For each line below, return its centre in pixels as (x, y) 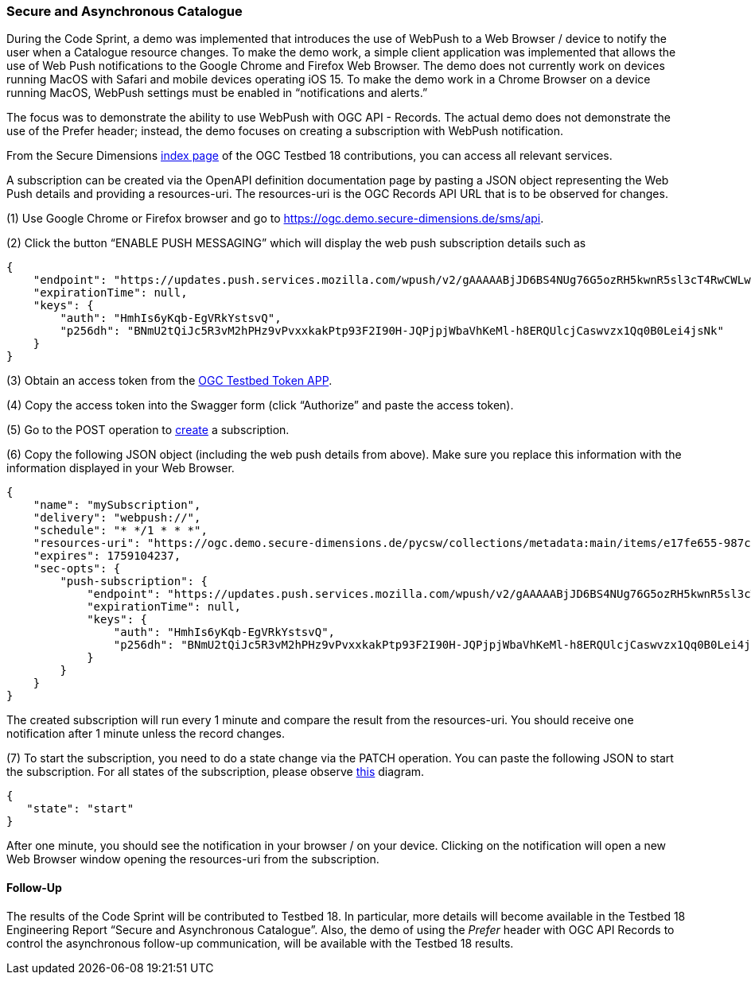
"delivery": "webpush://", (117, 518)
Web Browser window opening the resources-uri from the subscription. (193, 859)
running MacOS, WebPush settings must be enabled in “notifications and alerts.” (217, 93)
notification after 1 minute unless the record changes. (146, 734)
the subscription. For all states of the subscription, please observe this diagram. (216, 772)
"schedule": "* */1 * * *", (120, 531)
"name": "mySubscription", (117, 505)
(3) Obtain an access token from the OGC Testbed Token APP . (169, 381)
